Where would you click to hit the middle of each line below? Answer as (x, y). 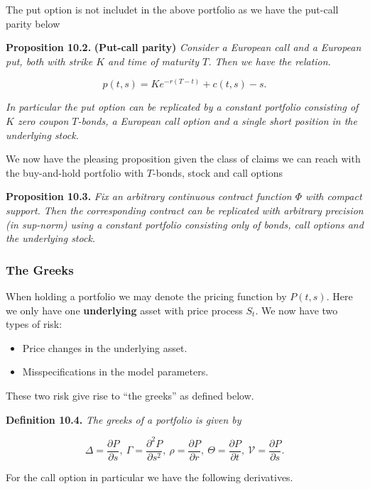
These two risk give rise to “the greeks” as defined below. (130, 395)
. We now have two (296, 310)
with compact (334, 196)
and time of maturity (154, 61)
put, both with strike (49, 61)
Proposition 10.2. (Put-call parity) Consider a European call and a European (184, 47)
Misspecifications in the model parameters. (115, 372)
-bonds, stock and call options (218, 172)
